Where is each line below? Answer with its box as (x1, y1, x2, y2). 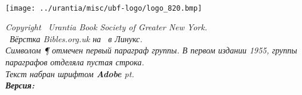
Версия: (5, 79, 35, 91)
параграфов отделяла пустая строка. (5, 56, 144, 68)
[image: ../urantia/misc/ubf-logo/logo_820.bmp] (5, 4, 202, 12)
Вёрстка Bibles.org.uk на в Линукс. (10, 32, 143, 45)
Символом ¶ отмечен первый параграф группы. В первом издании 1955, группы (5, 44, 297, 56)
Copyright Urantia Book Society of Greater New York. (5, 21, 207, 33)
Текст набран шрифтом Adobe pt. (5, 67, 134, 80)
